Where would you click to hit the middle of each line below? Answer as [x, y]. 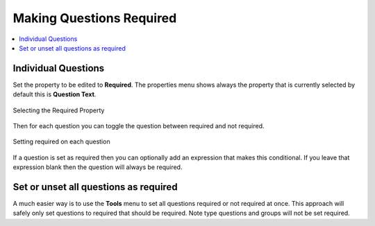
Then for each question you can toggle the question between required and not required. [139, 126]
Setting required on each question [61, 141]
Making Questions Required [95, 18]
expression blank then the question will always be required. [98, 167]
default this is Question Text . [55, 94]
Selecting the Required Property [59, 110]
